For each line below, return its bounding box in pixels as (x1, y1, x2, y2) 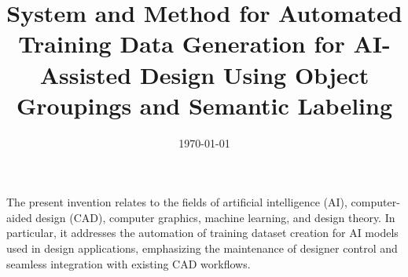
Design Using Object (139, 58, 369, 90)
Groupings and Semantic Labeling (16, 89, 393, 121)
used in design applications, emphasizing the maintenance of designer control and (6, 240, 398, 257)
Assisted (39, 58, 132, 90)
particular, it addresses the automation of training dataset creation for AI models (6, 224, 399, 241)
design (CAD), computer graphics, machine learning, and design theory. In (35, 209, 395, 225)
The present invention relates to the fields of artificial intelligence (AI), (6, 194, 347, 210)
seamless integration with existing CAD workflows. (6, 255, 251, 272)
